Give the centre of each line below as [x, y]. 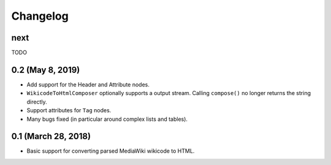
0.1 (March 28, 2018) [51, 136]
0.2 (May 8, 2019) [46, 70]
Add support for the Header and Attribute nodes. [88, 84]
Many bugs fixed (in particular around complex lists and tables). [107, 119]
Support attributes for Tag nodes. [69, 110]
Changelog [40, 16]
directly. [37, 102]
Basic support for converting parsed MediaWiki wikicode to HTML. [111, 151]
